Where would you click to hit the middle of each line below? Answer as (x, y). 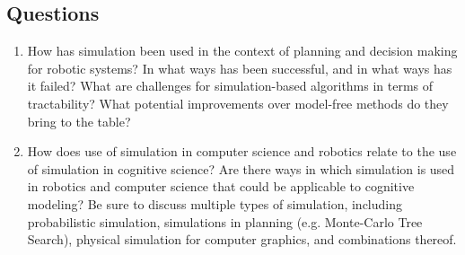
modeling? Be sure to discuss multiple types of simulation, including (215, 203)
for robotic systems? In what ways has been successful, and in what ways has (240, 68)
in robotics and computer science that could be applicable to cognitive (221, 186)
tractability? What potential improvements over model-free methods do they (238, 103)
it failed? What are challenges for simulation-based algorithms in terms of (230, 86)
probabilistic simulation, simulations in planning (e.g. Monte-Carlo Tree (225, 221)
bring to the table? (79, 121)
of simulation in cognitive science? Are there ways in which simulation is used (241, 168)
